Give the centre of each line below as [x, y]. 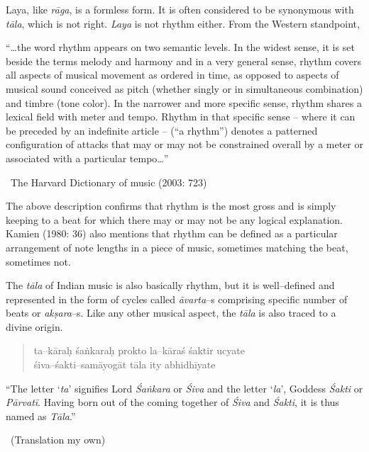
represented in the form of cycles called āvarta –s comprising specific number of [177, 299]
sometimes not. [38, 261]
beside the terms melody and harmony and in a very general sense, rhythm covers [184, 61]
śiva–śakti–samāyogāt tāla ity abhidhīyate [125, 365]
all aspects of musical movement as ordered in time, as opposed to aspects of [172, 75]
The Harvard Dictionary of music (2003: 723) [109, 182]
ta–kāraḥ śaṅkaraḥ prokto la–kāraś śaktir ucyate [139, 350]
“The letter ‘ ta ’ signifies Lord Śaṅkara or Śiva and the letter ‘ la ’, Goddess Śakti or [184, 388]
